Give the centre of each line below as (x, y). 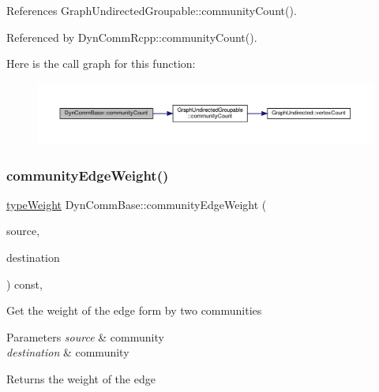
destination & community (68, 352)
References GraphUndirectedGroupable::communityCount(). (152, 10)
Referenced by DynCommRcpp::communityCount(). (132, 37)
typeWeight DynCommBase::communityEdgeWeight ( (137, 204)
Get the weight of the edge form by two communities (134, 310)
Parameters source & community (85, 336)
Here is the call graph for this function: (101, 63)
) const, (24, 284)
